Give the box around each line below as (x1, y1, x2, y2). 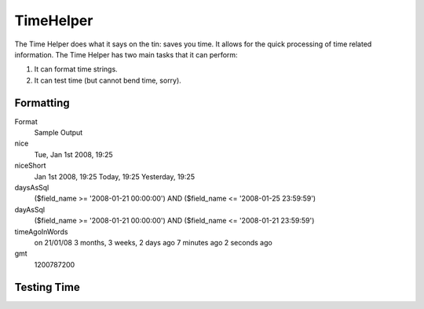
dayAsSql (14, 204, 46, 214)
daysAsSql (14, 182, 49, 192)
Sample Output (34, 128, 83, 138)
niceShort (14, 161, 46, 171)
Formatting (14, 96, 70, 109)
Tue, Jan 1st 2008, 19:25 (34, 149, 113, 159)
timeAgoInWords (14, 226, 68, 236)
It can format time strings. (34, 64, 118, 74)
